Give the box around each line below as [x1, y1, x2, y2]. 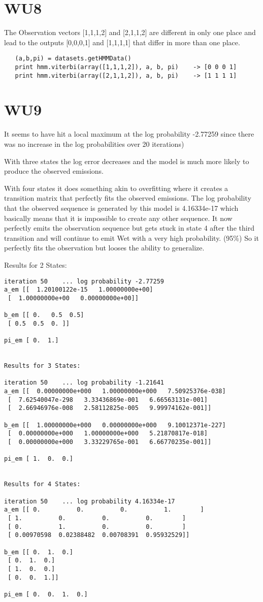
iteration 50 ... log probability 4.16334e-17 [4, 497, 175, 505]
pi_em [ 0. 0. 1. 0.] [4, 590, 88, 598]
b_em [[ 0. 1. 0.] [4, 548, 74, 556]
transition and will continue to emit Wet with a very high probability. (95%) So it [4, 232, 259, 243]
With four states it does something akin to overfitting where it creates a [4, 182, 228, 193]
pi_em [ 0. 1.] [4, 337, 59, 344]
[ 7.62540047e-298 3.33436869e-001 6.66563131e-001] [8, 396, 208, 403]
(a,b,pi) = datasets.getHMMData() [15, 55, 131, 62]
